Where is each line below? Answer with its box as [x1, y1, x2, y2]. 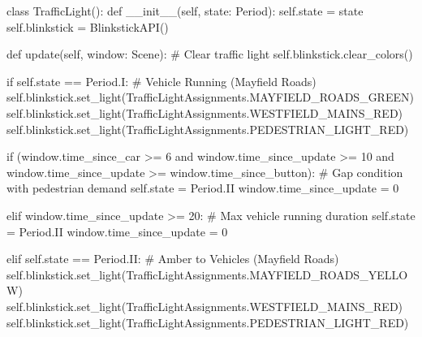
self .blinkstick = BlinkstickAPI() [6, 18, 169, 35]
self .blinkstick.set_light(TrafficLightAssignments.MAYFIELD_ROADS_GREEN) [6, 89, 414, 106]
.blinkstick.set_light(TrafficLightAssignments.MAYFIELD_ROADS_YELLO [22, 266, 408, 283]
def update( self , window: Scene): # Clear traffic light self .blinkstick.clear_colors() [6, 45, 413, 63]
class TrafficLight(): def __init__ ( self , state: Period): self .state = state [6, 2, 364, 19]
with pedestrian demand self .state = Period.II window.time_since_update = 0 [6, 179, 399, 197]
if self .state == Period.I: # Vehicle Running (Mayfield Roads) [6, 72, 316, 89]
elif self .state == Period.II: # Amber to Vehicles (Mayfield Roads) [6, 250, 339, 267]
